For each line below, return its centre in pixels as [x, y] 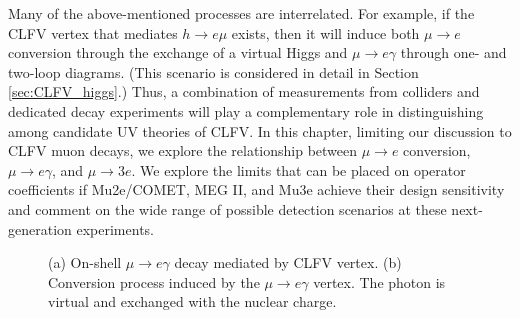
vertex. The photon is [379, 281]
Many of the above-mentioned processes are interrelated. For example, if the [241, 13]
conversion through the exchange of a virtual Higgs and [178, 52]
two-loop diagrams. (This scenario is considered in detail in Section [213, 71]
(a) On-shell [85, 262]
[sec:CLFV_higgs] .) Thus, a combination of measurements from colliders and [244, 91]
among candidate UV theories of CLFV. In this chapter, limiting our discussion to [260, 130]
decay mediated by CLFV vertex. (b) [288, 262]
